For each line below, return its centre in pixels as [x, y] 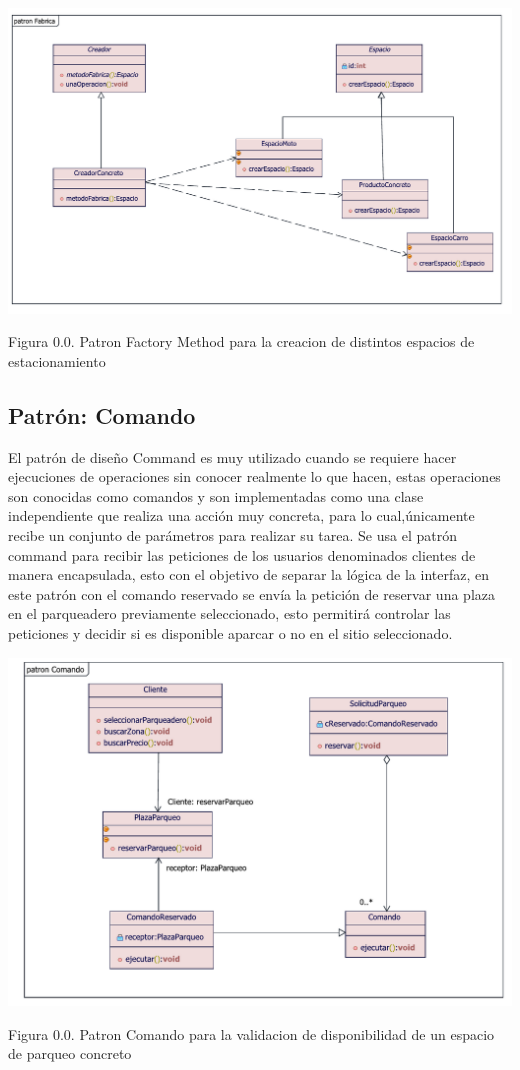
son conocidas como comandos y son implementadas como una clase [216, 495]
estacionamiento [57, 360]
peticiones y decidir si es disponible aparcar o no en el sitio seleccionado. [230, 632]
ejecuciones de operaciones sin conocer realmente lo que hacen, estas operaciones [254, 476]
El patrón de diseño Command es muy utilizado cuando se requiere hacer [232, 456]
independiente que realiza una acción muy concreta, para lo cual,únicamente [241, 515]
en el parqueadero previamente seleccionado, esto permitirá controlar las [229, 613]
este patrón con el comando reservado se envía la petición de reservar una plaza [251, 593]
